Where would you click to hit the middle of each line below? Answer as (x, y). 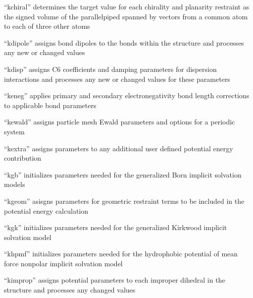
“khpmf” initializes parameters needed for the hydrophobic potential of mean (121, 254)
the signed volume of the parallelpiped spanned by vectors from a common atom (126, 16)
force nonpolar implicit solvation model (63, 263)
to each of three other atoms (47, 26)
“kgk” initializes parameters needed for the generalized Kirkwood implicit (116, 227)
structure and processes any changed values (70, 290)
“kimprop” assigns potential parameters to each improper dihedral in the (115, 280)
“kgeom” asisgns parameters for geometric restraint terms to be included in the (124, 201)
